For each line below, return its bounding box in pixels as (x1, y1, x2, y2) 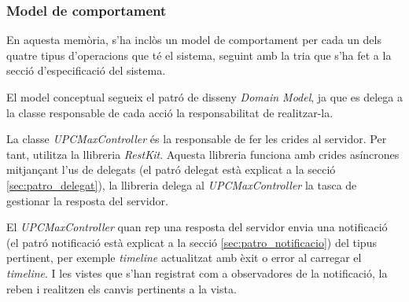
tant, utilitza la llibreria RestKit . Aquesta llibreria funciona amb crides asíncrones (6, 145, 400, 162)
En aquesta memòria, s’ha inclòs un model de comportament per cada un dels (6, 31, 381, 48)
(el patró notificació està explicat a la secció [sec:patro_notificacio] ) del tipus (6, 234, 377, 250)
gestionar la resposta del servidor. (6, 192, 168, 208)
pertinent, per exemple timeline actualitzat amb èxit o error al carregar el (6, 249, 362, 266)
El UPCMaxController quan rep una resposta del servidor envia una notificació (6, 219, 388, 235)
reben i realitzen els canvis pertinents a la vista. (6, 280, 237, 296)
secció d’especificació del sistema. (6, 62, 166, 79)
